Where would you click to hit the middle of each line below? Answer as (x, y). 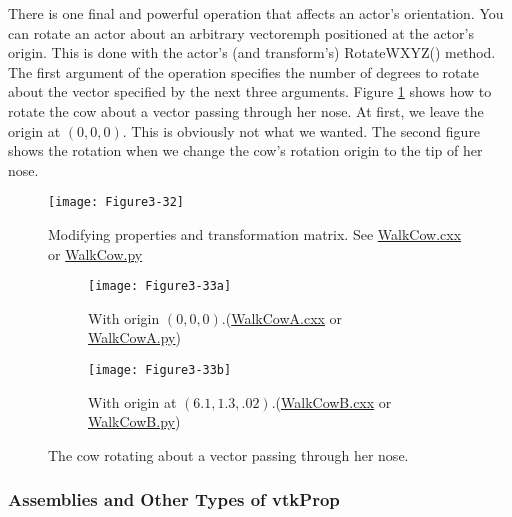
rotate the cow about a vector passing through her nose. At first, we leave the (246, 110)
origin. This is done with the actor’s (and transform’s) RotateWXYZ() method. (252, 52)
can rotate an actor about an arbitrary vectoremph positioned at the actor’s (241, 32)
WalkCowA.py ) (134, 337)
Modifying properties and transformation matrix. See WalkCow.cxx (255, 234)
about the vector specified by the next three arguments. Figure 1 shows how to (250, 91)
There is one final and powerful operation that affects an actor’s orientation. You (256, 13)
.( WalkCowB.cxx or (331, 401)
